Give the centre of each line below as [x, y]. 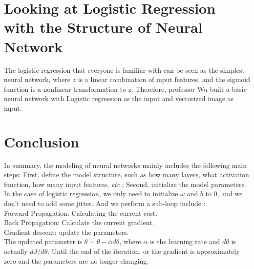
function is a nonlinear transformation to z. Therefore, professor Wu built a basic [125, 89]
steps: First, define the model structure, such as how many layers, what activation [127, 175]
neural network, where [37, 79]
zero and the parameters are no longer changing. [76, 260]
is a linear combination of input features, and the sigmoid [164, 79]
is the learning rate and [185, 241]
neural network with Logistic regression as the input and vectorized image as [119, 98]
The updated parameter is [43, 241]
